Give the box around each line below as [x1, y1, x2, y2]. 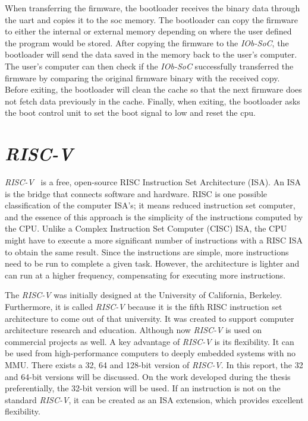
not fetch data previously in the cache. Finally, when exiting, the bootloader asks [5, 94, 300, 107]
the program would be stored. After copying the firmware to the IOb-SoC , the [5, 36, 289, 49]
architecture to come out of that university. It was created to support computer [5, 312, 294, 324]
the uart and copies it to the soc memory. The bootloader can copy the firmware [5, 13, 298, 26]
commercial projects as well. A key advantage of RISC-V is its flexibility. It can [5, 335, 294, 347]
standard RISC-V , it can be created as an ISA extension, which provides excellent [5, 393, 304, 406]
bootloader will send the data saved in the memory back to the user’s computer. [5, 48, 297, 61]
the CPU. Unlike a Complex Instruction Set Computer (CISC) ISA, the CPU [5, 222, 287, 235]
